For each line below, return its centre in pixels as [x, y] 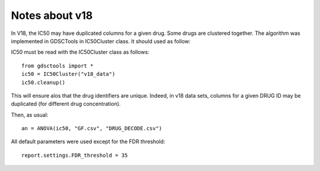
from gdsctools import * [57, 66]
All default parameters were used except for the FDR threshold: [88, 141]
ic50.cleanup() [44, 82]
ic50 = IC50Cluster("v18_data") [68, 74]
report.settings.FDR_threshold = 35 [75, 155]
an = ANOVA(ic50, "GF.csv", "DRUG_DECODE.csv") [92, 128]
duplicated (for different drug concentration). [66, 104]
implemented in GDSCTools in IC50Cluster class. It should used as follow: [101, 41]
